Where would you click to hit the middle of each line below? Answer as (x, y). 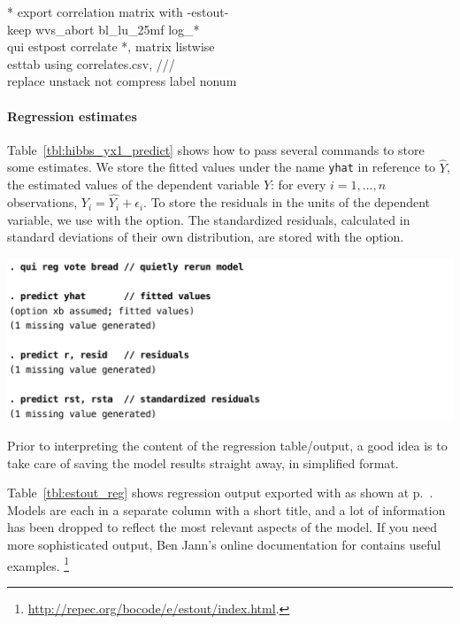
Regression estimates (72, 116)
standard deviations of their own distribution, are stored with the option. (206, 237)
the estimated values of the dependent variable (134, 185)
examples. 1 (38, 564)
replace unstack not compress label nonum (122, 81)
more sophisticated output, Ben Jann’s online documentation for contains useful (224, 544)
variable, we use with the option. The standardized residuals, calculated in (209, 219)
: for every (299, 185)
